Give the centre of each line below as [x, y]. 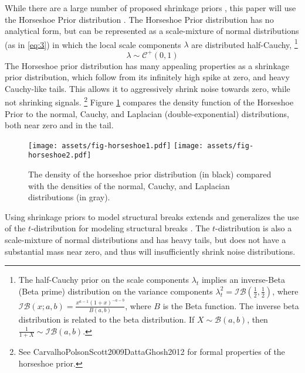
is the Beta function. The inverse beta [231, 305]
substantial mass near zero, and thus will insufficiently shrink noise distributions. [150, 251]
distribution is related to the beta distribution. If [106, 319]
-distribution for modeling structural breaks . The [121, 228]
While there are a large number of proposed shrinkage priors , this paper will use [150, 8]
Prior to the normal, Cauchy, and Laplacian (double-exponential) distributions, [147, 113]
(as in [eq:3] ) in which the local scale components [93, 44]
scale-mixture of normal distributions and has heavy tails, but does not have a [145, 240]
